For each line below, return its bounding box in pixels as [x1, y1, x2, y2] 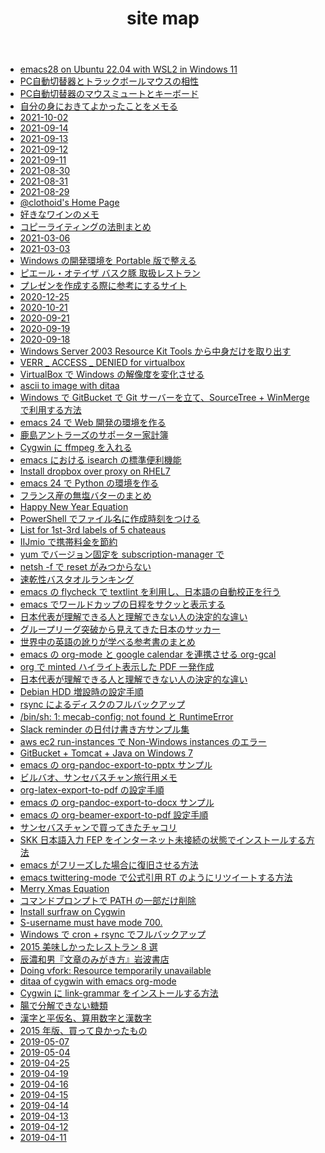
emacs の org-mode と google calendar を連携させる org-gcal [19, 648, 277, 661]
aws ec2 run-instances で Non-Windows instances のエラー [19, 736, 267, 748]
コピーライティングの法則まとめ [19, 221, 152, 233]
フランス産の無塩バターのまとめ [19, 490, 152, 502]
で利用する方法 [19, 404, 82, 416]
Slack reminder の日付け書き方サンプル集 [19, 723, 190, 736]
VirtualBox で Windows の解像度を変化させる [19, 368, 205, 381]
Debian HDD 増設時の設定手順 [19, 686, 144, 698]
